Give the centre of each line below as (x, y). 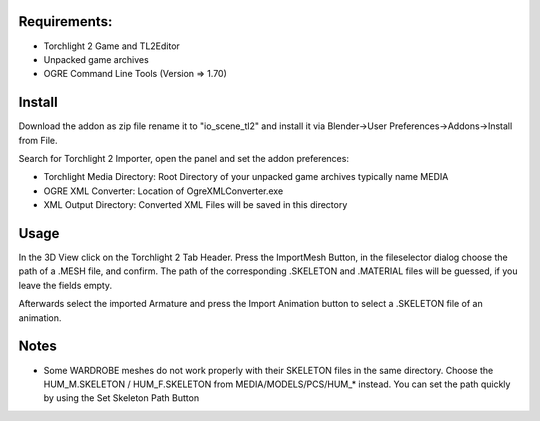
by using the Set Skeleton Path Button (121, 398)
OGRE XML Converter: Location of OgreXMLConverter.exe (163, 191)
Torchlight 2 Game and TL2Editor (111, 46)
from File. (38, 140)
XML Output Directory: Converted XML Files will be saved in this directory (195, 205)
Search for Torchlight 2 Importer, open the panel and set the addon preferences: (184, 158)
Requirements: (65, 21)
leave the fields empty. (65, 285)
